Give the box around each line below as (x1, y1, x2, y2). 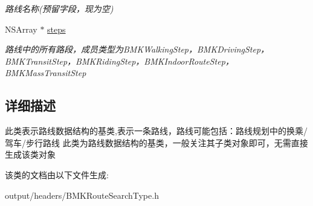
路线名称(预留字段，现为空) (5, 2, 114, 14)
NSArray (5, 22, 37, 35)
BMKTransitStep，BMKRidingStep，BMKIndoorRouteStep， (5, 54, 234, 67)
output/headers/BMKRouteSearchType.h (5, 188, 159, 201)
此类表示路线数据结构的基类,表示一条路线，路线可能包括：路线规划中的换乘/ (5, 124, 308, 137)
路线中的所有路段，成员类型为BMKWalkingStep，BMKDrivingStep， (5, 43, 269, 56)
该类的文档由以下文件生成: (5, 168, 109, 181)
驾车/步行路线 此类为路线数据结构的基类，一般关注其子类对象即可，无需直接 (5, 136, 308, 149)
